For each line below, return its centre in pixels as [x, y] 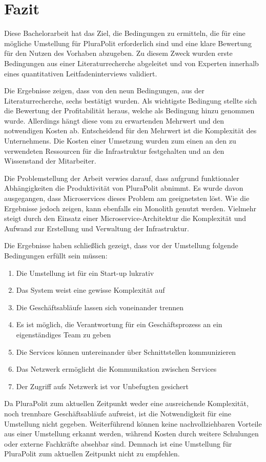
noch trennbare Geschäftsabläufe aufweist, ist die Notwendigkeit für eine [118, 413]
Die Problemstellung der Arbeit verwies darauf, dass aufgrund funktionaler [122, 178]
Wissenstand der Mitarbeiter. [50, 161]
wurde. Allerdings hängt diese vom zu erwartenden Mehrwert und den [114, 120]
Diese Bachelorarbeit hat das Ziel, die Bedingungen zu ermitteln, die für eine [125, 33]
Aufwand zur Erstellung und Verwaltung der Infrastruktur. [97, 228]
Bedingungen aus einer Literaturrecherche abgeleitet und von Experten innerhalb [131, 63]
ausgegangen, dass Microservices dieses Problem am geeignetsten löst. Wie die [127, 198]
